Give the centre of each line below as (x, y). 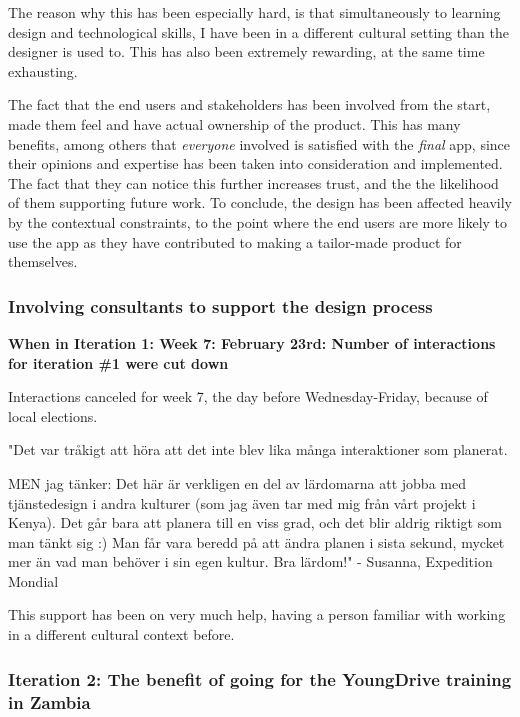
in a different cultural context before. (121, 634)
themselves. (43, 261)
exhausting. (43, 70)
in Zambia (49, 701)
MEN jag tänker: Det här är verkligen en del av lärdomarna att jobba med (237, 482)
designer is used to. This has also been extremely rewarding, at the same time (246, 51)
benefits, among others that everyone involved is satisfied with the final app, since (259, 143)
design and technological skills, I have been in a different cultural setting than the (258, 31)
